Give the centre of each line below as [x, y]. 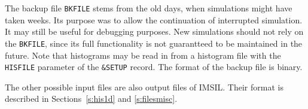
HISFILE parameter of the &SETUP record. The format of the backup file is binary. [154, 67]
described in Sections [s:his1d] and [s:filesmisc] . [91, 99]
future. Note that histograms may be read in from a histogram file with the [143, 55]
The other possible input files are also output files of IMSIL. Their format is [144, 87]
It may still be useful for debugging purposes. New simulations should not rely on [154, 31]
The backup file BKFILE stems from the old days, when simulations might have [149, 8]
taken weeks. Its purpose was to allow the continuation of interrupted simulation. [154, 19]
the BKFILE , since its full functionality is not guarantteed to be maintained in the [154, 43]
